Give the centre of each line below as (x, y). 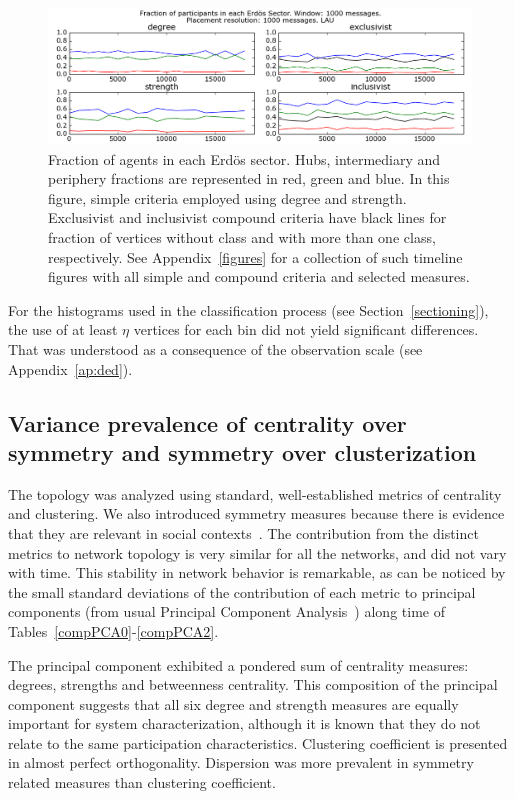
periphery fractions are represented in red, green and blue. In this (249, 178)
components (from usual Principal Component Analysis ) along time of (226, 611)
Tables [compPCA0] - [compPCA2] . (113, 630)
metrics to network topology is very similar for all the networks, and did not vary (257, 552)
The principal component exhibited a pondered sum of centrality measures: (238, 664)
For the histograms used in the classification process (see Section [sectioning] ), (248, 309)
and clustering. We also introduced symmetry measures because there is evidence (256, 513)
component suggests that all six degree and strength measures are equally (233, 703)
